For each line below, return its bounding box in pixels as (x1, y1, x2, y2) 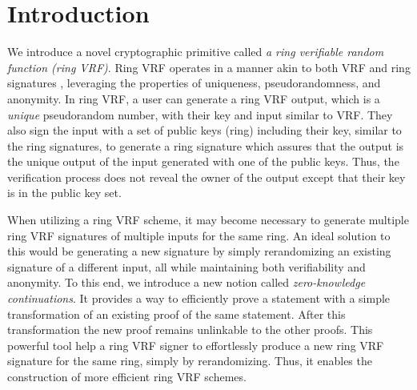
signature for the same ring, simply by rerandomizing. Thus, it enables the (7, 352, 372, 369)
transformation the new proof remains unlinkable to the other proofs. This (7, 321, 373, 338)
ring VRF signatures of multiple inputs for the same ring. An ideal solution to (7, 227, 391, 243)
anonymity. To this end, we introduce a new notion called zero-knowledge (7, 274, 366, 291)
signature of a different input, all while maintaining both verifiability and (7, 258, 366, 275)
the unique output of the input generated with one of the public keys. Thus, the (7, 153, 399, 170)
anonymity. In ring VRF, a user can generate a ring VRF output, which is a (7, 90, 380, 107)
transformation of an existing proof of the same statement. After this (7, 305, 346, 322)
